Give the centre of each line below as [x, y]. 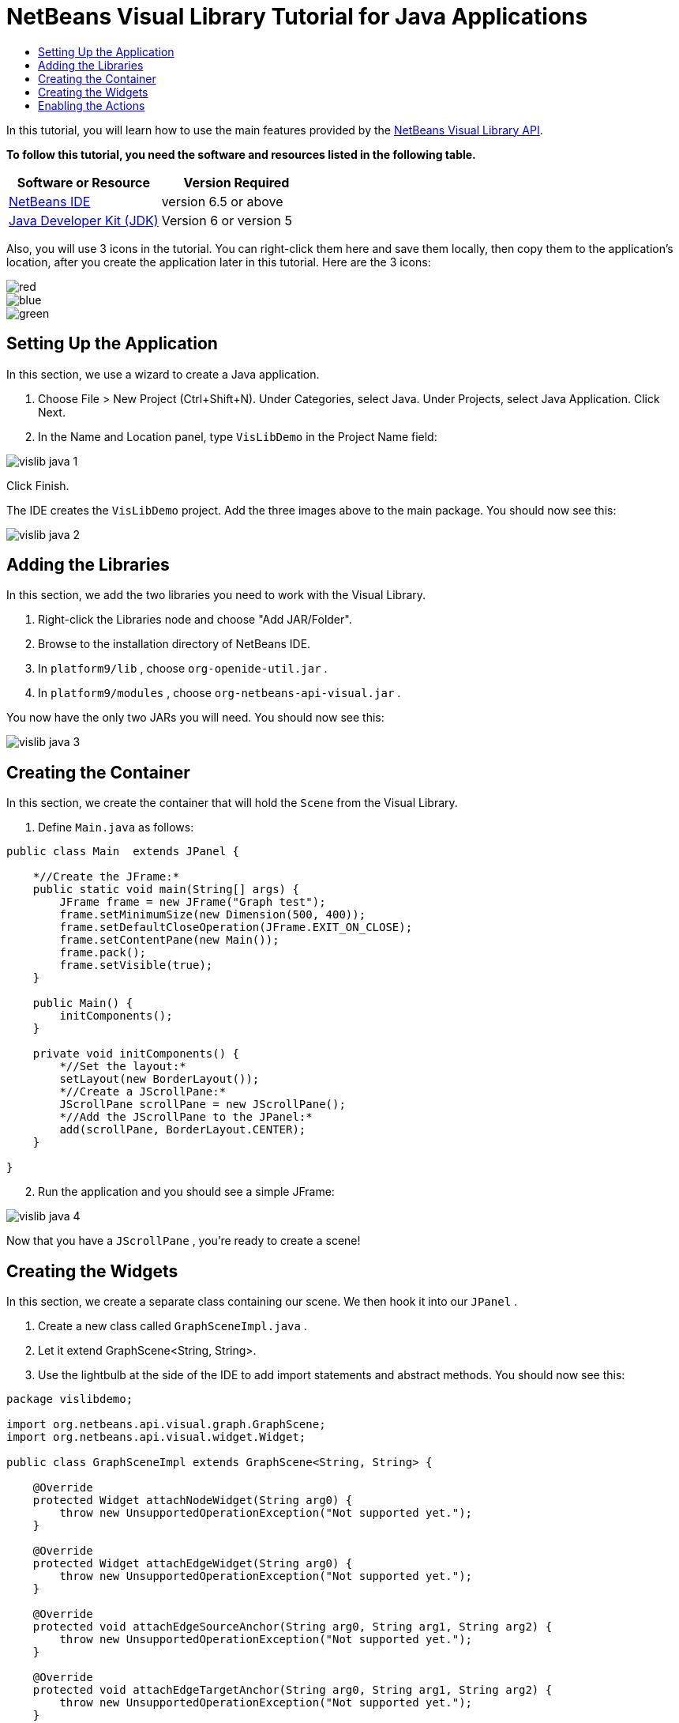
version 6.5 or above [222, 201]
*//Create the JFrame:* [106, 877]
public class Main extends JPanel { [123, 852]
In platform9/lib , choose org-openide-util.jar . [183, 669]
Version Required [236, 182]
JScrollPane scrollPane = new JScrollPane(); [203, 1105]
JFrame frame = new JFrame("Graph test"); [193, 902]
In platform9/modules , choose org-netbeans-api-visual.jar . [219, 693]
